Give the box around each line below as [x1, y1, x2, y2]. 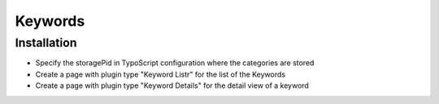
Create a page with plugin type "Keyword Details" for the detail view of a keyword [35, 81, 309, 90]
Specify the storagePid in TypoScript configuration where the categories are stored [35, 58, 315, 68]
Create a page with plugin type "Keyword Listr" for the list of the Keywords [35, 69, 286, 79]
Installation [15, 35, 77, 50]
